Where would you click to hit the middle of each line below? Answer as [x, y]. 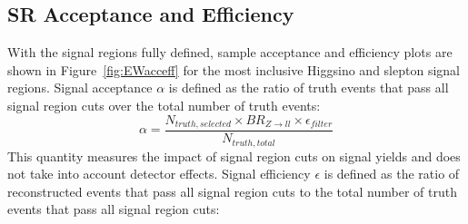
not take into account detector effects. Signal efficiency [159, 174]
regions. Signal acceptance [80, 88]
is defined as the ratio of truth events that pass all [309, 88]
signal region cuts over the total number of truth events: [164, 105]
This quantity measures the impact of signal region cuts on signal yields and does [234, 156]
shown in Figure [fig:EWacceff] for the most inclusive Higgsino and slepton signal [234, 69]
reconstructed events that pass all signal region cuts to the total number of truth [232, 191]
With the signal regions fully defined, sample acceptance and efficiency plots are [230, 52]
